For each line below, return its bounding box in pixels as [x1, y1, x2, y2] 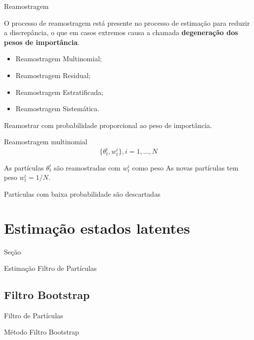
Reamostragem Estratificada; [15, 86, 103, 97]
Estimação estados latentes [4, 217, 190, 238]
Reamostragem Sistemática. [15, 103, 99, 114]
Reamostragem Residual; [15, 70, 91, 80]
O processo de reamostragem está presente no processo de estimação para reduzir [4, 17, 250, 28]
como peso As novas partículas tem [132, 162, 239, 172]
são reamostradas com [53, 162, 121, 172]
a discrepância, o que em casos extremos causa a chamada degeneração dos [4, 27, 238, 38]
